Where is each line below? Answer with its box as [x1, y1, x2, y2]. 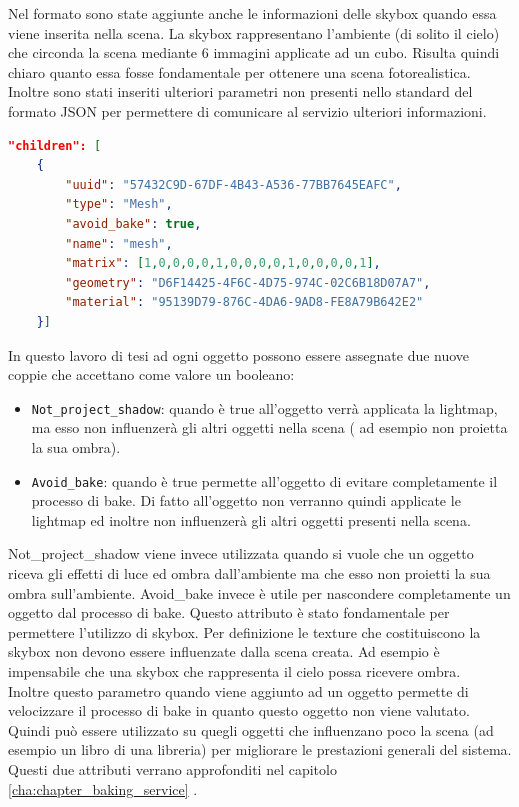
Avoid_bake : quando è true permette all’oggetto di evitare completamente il [31, 470, 498, 491]
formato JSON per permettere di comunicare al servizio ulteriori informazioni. [8, 100, 487, 121]
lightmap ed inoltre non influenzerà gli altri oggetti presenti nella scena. [31, 509, 471, 530]
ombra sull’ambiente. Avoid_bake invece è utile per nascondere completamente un [8, 582, 511, 603]
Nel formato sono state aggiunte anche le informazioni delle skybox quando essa [8, 3, 497, 23]
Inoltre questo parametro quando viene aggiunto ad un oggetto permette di [8, 680, 469, 701]
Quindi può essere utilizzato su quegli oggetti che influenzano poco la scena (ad [8, 719, 494, 740]
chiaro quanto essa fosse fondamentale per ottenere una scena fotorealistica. [8, 61, 471, 82]
